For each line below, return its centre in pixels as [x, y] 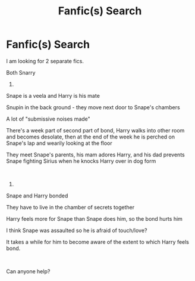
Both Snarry [21, 72]
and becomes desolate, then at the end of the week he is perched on [91, 137]
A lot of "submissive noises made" [48, 119]
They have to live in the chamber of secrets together [70, 207]
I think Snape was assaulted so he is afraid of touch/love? [77, 230]
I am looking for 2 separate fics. [45, 61]
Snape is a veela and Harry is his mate [53, 95]
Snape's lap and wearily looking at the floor [59, 143]
